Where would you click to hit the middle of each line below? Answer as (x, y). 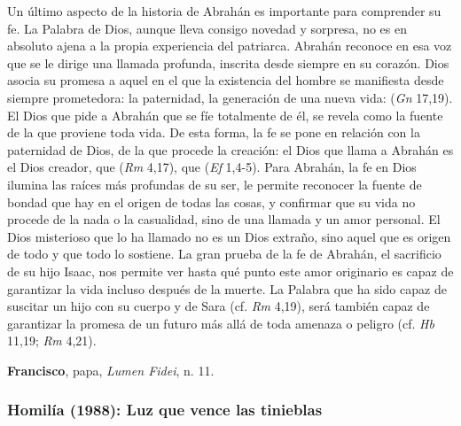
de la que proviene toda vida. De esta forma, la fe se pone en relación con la (214, 132)
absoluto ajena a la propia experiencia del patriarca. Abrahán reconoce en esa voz (230, 46)
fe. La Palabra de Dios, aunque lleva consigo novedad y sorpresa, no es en (207, 28)
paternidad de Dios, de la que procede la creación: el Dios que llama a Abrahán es (230, 149)
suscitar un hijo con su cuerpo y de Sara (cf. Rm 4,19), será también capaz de (219, 306)
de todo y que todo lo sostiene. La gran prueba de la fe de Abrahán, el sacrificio (224, 254)
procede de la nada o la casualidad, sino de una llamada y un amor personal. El (224, 219)
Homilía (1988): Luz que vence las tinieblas (165, 410)
